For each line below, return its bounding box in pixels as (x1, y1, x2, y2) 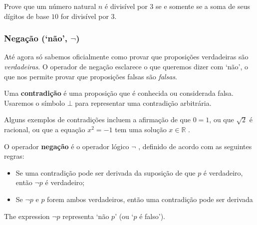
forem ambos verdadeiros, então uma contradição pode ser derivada (47, 194, 253, 204)
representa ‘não (62, 211, 109, 221)
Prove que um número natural (4, 1, 96, 11)
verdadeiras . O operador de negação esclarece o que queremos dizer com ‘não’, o (4, 61, 249, 71)
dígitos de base (4, 10, 49, 21)
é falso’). (139, 211, 165, 221)
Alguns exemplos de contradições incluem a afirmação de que (4, 114, 191, 125)
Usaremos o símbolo (4, 97, 65, 108)
